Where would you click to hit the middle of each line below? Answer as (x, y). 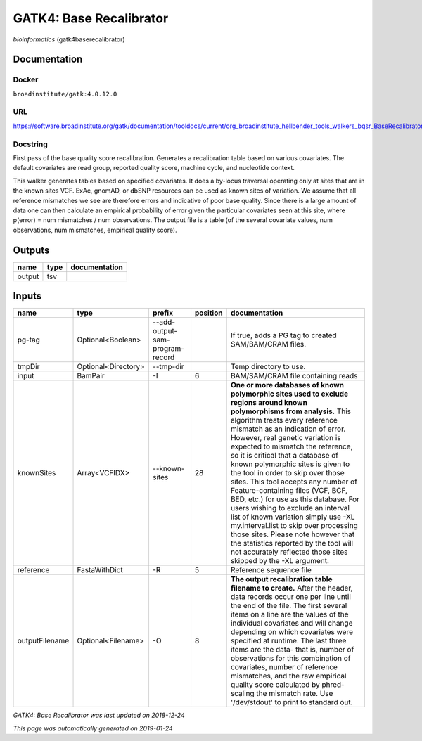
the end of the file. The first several (289, 606)
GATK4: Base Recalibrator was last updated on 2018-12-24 (99, 715)
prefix (163, 313)
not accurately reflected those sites (289, 552)
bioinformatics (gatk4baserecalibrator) (69, 39)
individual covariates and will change (292, 624)
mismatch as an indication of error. (288, 429)
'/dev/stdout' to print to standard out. (292, 702)
